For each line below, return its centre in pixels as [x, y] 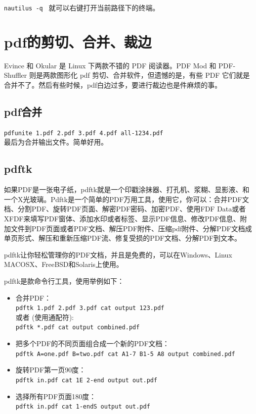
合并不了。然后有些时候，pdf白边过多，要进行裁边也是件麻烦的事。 [113, 84]
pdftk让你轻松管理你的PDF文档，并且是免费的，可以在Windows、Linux [118, 254]
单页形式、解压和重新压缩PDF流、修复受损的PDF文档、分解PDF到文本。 [123, 238]
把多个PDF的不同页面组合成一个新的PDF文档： [92, 343]
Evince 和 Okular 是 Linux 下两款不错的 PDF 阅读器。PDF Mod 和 [110, 65]
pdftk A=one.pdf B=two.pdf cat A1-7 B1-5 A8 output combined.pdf [125, 354]
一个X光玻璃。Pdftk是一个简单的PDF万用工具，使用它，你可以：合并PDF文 [127, 199]
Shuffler [16, 75]
